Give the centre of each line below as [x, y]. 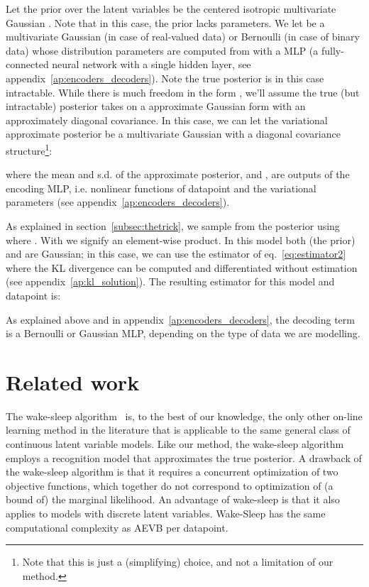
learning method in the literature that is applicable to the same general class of [178, 430]
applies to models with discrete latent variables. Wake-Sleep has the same [166, 513]
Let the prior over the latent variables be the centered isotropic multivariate [171, 9]
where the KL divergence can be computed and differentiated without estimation [182, 267]
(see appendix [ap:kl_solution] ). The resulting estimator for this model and [170, 281]
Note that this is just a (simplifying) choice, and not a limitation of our [178, 562]
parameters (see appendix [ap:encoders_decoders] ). [118, 202]
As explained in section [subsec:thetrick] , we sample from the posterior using [173, 225]
